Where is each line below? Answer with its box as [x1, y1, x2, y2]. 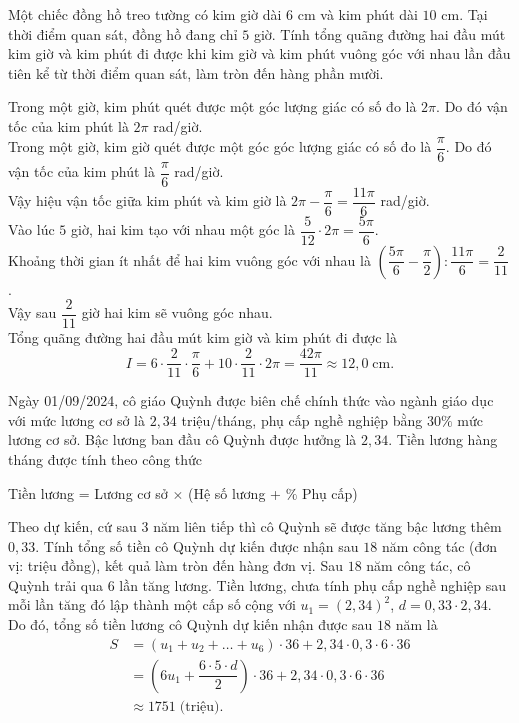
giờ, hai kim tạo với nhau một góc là [70, 219, 295, 240]
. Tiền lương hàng [388, 429, 498, 450]
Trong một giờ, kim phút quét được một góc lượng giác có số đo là [8, 96, 417, 117]
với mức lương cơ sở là [8, 409, 145, 430]
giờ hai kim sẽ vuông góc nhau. [81, 302, 273, 323]
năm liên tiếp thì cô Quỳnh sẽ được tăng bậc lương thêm [153, 516, 502, 537]
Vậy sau [8, 302, 57, 323]
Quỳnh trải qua [8, 574, 103, 595]
